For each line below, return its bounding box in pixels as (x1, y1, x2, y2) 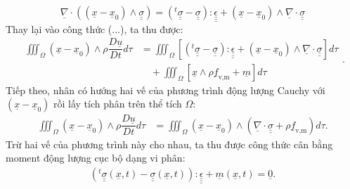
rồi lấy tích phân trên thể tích (53, 96, 182, 111)
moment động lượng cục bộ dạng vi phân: (6, 150, 186, 165)
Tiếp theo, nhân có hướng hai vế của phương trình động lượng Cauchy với (6, 82, 325, 97)
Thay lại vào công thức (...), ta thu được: (6, 21, 183, 36)
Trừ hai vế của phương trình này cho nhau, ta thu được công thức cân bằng (6, 136, 333, 151)
